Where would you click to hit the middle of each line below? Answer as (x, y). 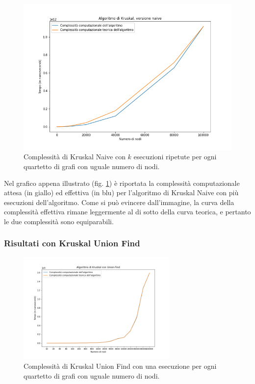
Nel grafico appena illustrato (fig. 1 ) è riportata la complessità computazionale (122, 183)
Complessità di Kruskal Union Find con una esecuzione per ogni (120, 366)
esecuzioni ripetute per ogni (175, 157)
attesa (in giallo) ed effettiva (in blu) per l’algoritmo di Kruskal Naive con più (121, 192)
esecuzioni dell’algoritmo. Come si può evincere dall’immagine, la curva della (119, 202)
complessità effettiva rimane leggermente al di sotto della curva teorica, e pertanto (127, 212)
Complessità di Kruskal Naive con (75, 157)
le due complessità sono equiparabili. (59, 221)
